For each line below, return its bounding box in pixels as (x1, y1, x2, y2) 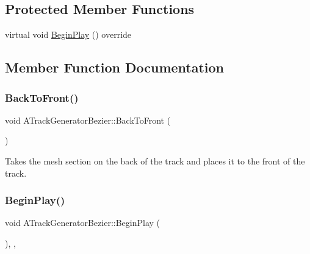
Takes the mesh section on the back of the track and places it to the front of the (5, 154, 305, 167)
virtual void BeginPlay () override (5, 28, 132, 41)
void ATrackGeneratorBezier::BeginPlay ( (5, 216, 160, 229)
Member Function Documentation (5, 58, 225, 77)
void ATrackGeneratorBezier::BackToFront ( (5, 113, 171, 126)
